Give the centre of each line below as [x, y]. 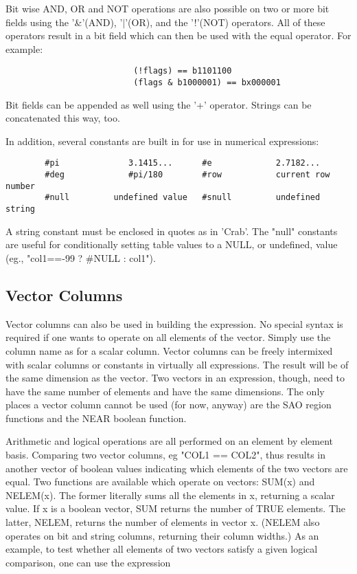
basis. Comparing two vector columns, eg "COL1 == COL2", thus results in [166, 455]
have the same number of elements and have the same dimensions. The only [165, 391]
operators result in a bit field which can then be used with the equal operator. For [178, 35]
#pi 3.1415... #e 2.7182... [183, 163]
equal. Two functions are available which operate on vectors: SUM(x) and [160, 482]
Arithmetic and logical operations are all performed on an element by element [170, 441]
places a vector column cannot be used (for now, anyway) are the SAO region [169, 405]
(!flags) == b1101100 [183, 71]
